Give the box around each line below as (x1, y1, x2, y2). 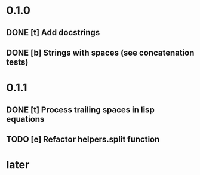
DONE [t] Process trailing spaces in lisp (6, 105, 155, 115)
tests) (6, 57, 29, 67)
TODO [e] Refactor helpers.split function (6, 134, 160, 144)
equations (6, 114, 45, 124)
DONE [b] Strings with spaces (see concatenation (6, 47, 195, 57)
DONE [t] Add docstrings (6, 27, 100, 38)
